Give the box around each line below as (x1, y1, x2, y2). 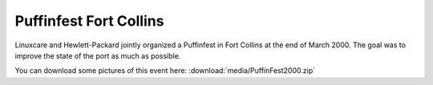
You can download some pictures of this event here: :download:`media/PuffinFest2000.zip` (14, 66, 316, 75)
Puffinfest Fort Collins (14, 12, 164, 30)
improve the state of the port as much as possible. (14, 51, 181, 60)
